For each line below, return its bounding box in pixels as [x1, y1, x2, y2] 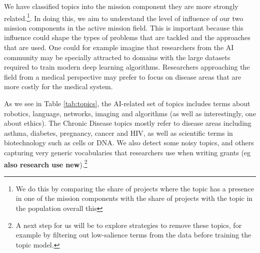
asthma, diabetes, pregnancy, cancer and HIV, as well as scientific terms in [4, 127, 233, 138]
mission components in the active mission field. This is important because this [4, 22, 243, 33]
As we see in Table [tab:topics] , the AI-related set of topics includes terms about [4, 98, 250, 108]
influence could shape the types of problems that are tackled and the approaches [4, 32, 250, 43]
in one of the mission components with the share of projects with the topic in [15, 193, 253, 203]
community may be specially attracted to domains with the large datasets [4, 52, 230, 62]
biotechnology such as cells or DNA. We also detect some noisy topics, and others [4, 137, 254, 148]
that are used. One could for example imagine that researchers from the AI [4, 42, 234, 53]
